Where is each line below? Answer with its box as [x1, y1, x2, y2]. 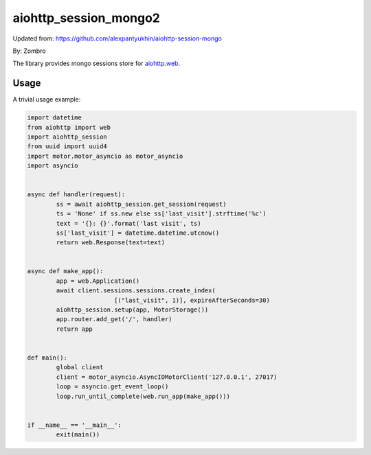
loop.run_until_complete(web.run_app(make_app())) [56, 392, 230, 400]
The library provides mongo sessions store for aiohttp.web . [12, 59, 181, 68]
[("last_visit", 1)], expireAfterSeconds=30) [113, 296, 271, 304]
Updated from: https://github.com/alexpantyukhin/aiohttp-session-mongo [12, 34, 223, 43]
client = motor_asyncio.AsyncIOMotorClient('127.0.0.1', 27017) [56, 373, 278, 381]
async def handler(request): [27, 191, 126, 198]
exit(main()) [56, 431, 100, 439]
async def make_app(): [27, 268, 104, 275]
